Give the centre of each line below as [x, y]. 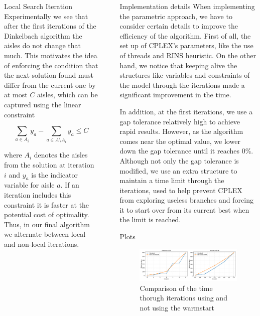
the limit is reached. [150, 219]
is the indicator [54, 174]
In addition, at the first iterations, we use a [186, 111]
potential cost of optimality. [47, 214]
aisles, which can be [68, 95]
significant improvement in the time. [175, 95]
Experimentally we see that [46, 16]
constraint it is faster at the [47, 204]
